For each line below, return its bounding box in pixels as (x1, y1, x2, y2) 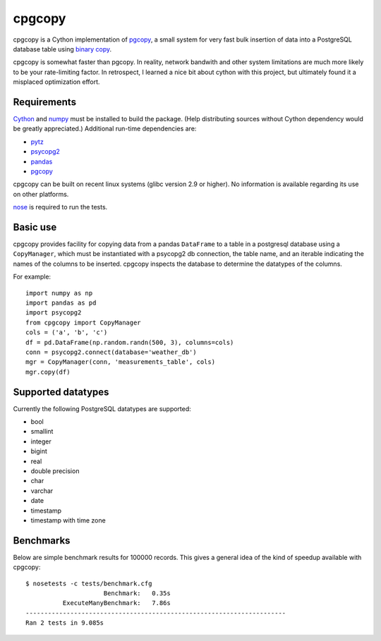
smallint (30, 427, 54, 436)
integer (30, 437, 52, 446)
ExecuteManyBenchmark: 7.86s (62, 599, 171, 607)
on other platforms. (13, 190, 69, 198)
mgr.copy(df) (25, 367, 71, 376)
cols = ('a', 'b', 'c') (25, 329, 108, 336)
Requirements (13, 96, 77, 108)
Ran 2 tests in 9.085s (25, 619, 104, 627)
